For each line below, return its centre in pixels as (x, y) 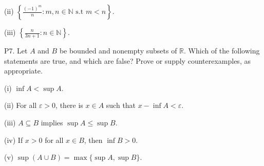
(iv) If (14, 140)
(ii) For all (21, 105)
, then (93, 140)
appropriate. (23, 71)
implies (52, 122)
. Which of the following (222, 50)
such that (121, 105)
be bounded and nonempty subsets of (118, 50)
